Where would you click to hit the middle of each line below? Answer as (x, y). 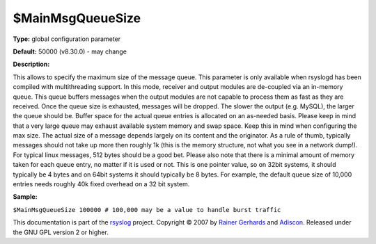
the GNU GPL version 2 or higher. (61, 232)
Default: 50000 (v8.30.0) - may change (70, 51)
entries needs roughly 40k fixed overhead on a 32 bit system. (101, 184)
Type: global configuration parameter (67, 39)
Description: (31, 64)
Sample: (25, 197)
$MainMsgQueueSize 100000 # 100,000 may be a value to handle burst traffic (147, 210)
